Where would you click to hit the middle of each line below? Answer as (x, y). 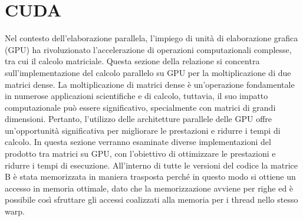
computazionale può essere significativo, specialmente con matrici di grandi (140, 107)
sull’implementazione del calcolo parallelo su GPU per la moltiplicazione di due (148, 72)
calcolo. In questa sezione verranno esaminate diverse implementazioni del (138, 142)
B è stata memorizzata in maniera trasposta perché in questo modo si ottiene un (150, 177)
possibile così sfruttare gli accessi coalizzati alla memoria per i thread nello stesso (151, 199)
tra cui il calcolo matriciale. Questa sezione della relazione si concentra (132, 61)
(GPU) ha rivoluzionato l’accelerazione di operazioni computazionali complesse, (148, 49)
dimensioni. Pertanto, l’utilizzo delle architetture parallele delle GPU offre (139, 119)
